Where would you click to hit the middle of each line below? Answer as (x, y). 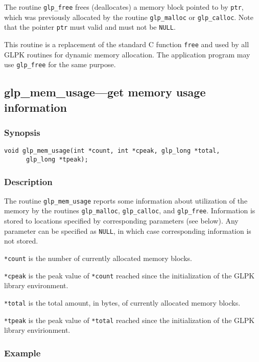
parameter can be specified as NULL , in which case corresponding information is (128, 230)
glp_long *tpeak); (57, 159)
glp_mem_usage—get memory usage (105, 92)
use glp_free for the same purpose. (60, 64)
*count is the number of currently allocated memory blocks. (98, 258)
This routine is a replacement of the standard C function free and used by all (127, 44)
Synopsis (22, 132)
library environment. (36, 285)
